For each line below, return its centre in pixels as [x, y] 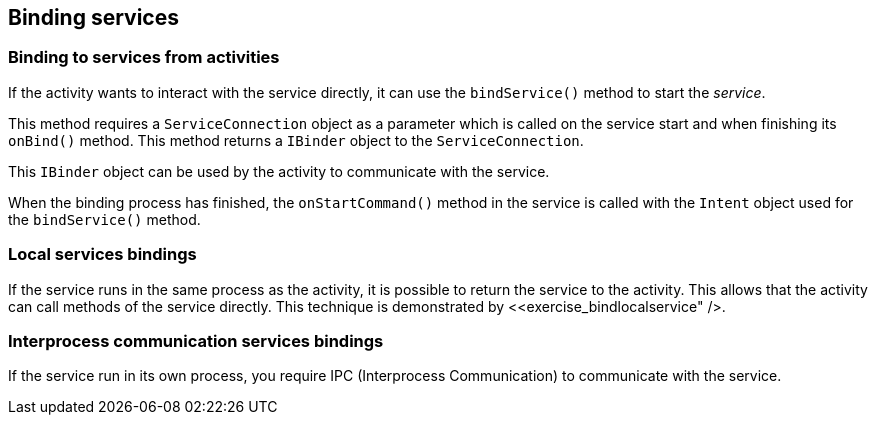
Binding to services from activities [144, 57]
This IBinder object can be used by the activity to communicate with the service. [279, 171]
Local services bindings [102, 254]
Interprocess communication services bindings [196, 340]
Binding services [93, 17]
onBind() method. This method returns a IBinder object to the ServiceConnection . [296, 140]
